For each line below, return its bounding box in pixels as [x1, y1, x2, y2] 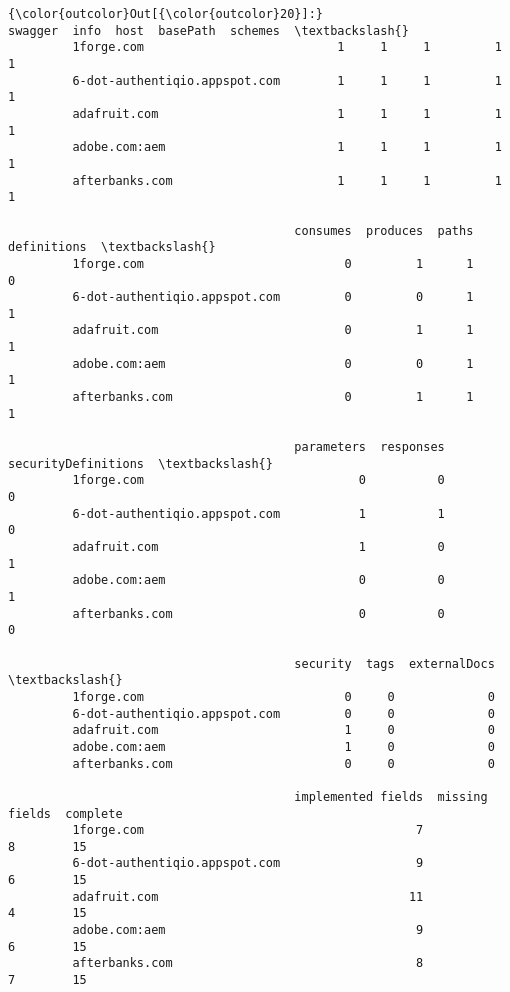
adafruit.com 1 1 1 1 [72, 106, 502, 121]
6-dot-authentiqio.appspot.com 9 [72, 856, 424, 871]
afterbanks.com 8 [72, 956, 424, 971]
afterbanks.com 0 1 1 [72, 390, 474, 405]
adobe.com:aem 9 [72, 923, 424, 938]
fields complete [8, 806, 123, 821]
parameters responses [294, 440, 445, 455]
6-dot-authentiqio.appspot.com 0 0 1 [72, 290, 474, 305]
